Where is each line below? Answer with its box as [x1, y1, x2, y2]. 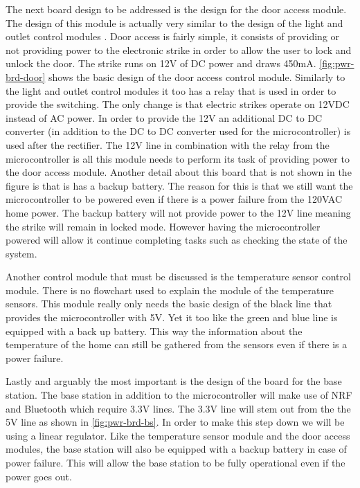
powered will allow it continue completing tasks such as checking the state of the [6, 233, 348, 247]
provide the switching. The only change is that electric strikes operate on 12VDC [6, 97, 350, 111]
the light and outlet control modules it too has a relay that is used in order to [6, 83, 336, 98]
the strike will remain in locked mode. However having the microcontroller [6, 219, 321, 233]
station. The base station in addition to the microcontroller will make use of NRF [6, 388, 352, 402]
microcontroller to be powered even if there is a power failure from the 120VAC [6, 192, 343, 206]
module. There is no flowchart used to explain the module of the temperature [6, 282, 334, 297]
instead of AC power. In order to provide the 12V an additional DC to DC [6, 110, 323, 125]
